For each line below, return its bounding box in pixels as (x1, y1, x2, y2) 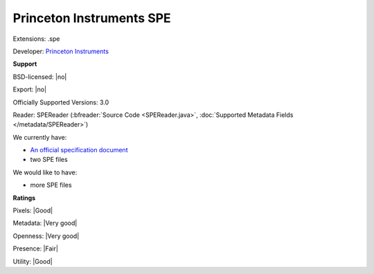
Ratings (12, 194, 36, 202)
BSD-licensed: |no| (12, 73, 67, 81)
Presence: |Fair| (12, 244, 59, 253)
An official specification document (30, 146, 128, 154)
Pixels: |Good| (12, 206, 53, 214)
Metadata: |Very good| (12, 219, 78, 228)
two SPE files (30, 156, 69, 164)
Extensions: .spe (12, 35, 60, 43)
